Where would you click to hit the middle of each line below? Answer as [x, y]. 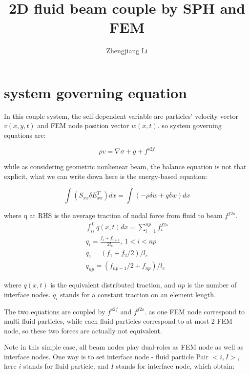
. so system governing [189, 125]
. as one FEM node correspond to [195, 311]
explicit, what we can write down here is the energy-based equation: [105, 176]
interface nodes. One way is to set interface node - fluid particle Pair [106, 356]
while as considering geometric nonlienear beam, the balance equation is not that [125, 166]
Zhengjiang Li [127, 51]
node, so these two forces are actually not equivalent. [83, 330]
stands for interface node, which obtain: [175, 366]
